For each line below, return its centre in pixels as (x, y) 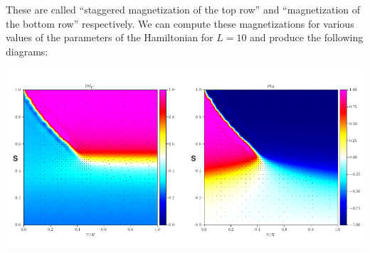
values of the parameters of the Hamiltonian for (110, 37)
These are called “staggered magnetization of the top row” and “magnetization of (183, 9)
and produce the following (307, 37)
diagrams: (27, 51)
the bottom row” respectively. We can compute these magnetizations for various (180, 23)
